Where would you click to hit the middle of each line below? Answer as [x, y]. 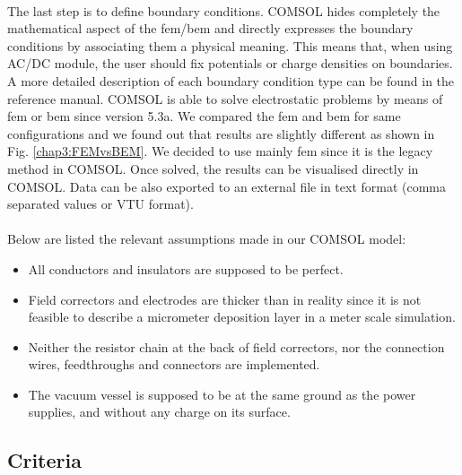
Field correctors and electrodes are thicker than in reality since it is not [225, 299]
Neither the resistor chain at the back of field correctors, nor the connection [236, 346]
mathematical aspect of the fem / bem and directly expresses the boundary [210, 28]
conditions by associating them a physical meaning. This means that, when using [230, 45]
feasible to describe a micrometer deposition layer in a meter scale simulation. [242, 317]
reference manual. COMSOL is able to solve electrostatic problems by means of [225, 98]
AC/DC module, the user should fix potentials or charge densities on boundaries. [230, 63]
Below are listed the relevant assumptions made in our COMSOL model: [207, 239]
